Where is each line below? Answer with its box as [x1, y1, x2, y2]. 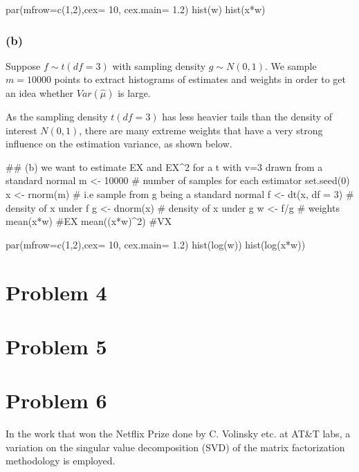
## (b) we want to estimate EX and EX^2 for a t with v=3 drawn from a [6, 159, 323, 174]
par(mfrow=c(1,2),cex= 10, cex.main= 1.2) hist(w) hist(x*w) [6, 2, 266, 16]
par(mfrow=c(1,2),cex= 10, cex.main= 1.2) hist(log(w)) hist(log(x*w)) [6, 237, 306, 251]
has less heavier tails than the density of [162, 109, 333, 123]
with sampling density [112, 58, 206, 73]
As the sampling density [6, 109, 108, 123]
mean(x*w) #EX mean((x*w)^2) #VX [6, 214, 172, 228]
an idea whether [6, 86, 74, 100]
